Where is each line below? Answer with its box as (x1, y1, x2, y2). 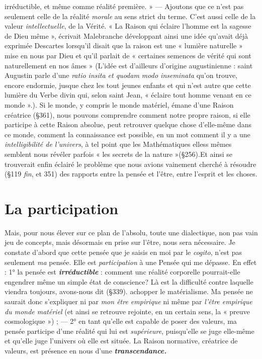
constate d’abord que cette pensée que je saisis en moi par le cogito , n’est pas (5, 247, 242, 257)
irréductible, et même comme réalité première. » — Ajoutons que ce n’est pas (5, 1, 244, 11)
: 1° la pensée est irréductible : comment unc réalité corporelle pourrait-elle (5, 266, 240, 277)
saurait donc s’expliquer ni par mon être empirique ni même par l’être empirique (5, 296, 252, 306)
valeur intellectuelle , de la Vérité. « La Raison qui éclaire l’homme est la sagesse (5, 21, 251, 31)
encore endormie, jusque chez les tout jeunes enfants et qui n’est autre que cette (5, 79, 251, 90)
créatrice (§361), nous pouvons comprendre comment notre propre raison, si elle (5, 109, 250, 120)
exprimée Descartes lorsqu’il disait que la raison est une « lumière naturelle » (5, 40, 243, 51)
